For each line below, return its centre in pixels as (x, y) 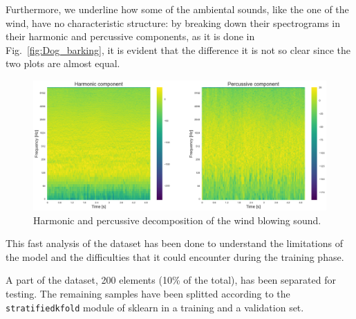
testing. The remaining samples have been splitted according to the (148, 293)
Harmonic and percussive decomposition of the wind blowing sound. (177, 220)
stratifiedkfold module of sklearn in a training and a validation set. (155, 307)
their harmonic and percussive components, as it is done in (130, 36)
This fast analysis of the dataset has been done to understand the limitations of (174, 243)
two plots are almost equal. (63, 63)
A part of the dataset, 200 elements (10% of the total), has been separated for (171, 280)
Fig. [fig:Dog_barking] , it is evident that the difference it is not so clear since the (178, 49)
